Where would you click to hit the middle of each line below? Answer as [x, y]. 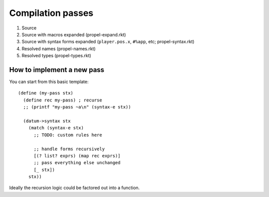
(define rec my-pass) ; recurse [63, 100]
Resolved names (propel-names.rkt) [59, 49]
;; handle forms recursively [69, 149]
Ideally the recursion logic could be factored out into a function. [74, 188]
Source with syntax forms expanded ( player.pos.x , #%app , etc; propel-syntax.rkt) [108, 42]
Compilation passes [51, 13]
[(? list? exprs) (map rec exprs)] [77, 156]
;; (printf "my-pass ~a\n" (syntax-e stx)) [77, 107]
